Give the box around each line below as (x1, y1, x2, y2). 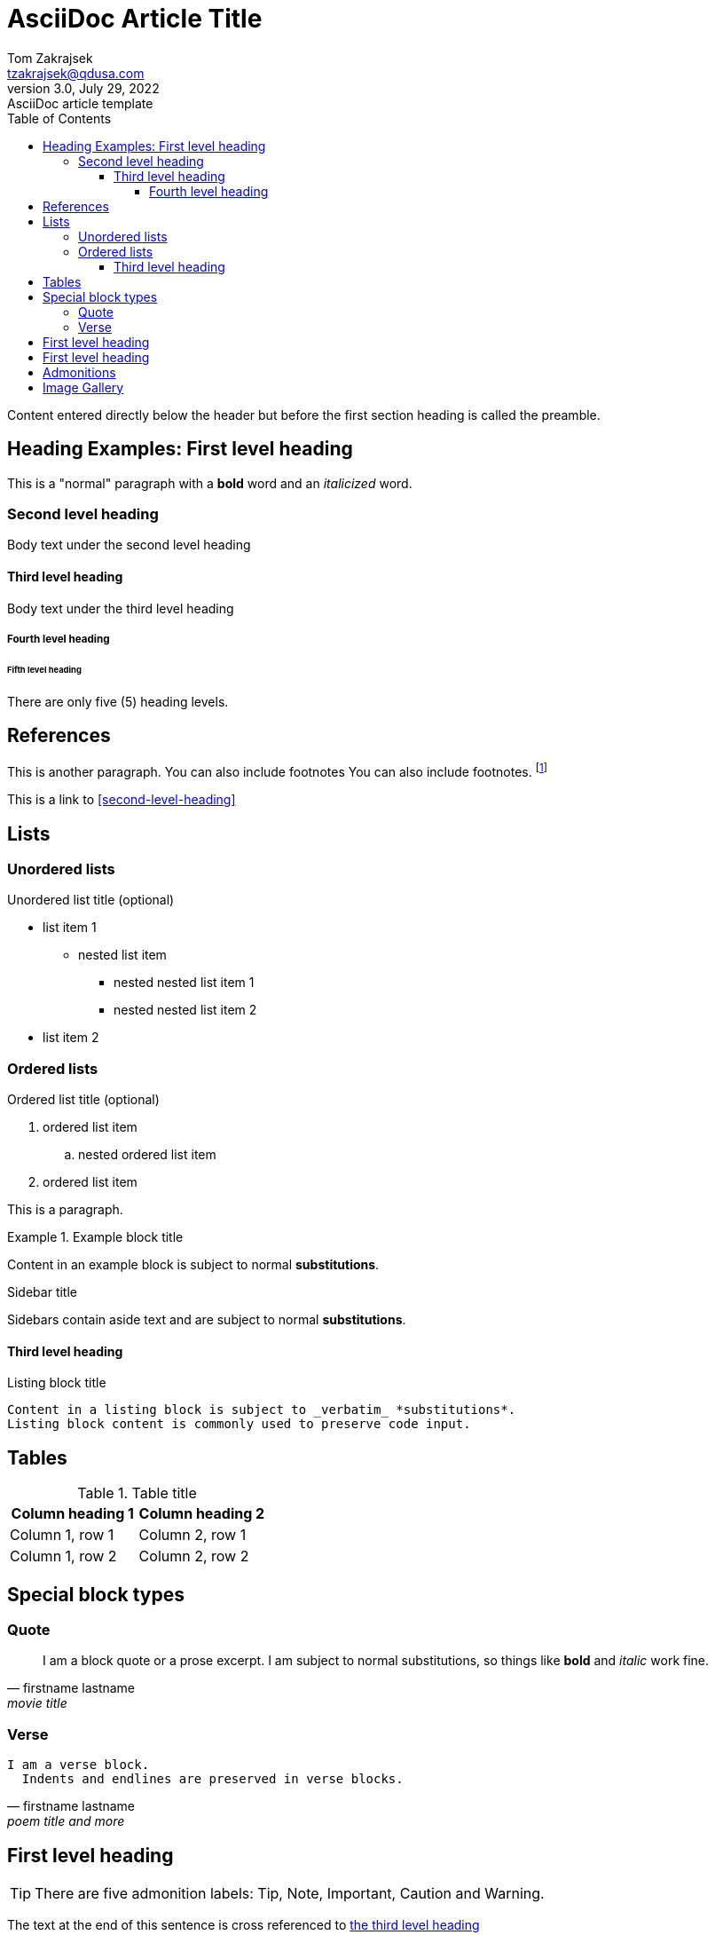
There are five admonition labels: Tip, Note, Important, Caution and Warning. (35, 1884, 545, 1902)
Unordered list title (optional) (7, 892, 175, 908)
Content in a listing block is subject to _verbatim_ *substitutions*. (7, 1402, 516, 1418)
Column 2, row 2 (138, 1547, 249, 1566)
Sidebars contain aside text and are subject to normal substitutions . (7, 1312, 406, 1328)
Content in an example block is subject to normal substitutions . (7, 1257, 380, 1273)
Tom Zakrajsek (7, 50, 93, 66)
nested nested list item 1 (114, 975, 255, 991)
